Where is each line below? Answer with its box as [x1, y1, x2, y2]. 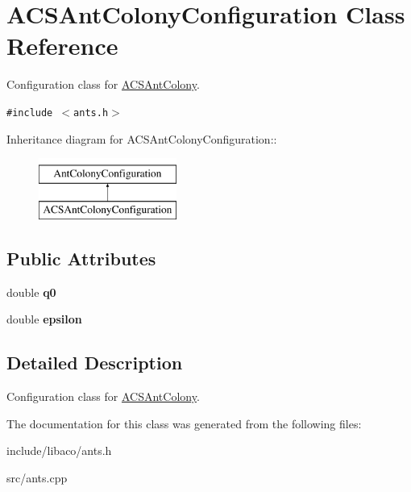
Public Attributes [6, 245, 156, 270]
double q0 [6, 283, 56, 300]
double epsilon [6, 311, 82, 327]
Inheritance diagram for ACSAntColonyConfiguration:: [6, 130, 277, 147]
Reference [6, 29, 118, 62]
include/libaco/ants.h [6, 442, 112, 459]
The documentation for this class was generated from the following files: [6, 415, 362, 432]
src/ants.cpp [6, 469, 68, 486]
